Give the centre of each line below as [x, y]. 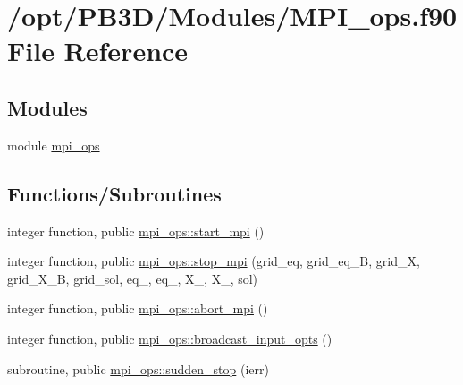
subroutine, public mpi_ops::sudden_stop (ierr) [138, 368]
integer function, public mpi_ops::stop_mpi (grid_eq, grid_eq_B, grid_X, [214, 261]
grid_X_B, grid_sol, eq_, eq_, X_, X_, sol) [133, 278]
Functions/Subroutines [114, 193]
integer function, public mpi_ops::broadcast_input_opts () [170, 338]
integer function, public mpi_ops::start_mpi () [136, 231]
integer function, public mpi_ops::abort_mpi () [138, 308]
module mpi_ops [54, 145]
